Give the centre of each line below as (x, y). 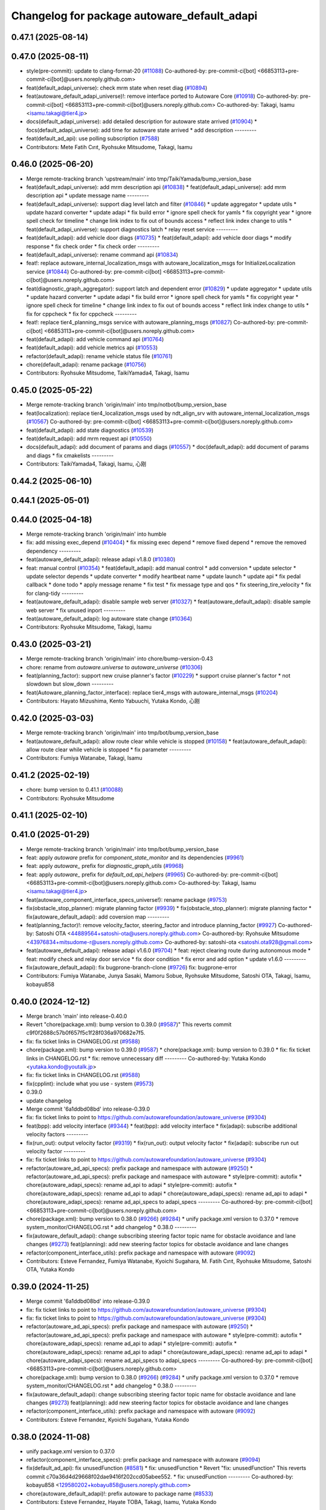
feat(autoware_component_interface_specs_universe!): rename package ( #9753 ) (127, 899)
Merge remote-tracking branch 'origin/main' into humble (96, 534)
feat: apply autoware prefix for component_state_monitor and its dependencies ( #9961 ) (135, 857)
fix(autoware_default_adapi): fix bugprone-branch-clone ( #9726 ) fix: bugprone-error (132, 967)
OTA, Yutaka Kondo (50, 1270)
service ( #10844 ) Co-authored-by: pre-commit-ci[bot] (94, 271)
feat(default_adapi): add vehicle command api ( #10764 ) (95, 339)
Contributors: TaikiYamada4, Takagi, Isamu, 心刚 (86, 464)
